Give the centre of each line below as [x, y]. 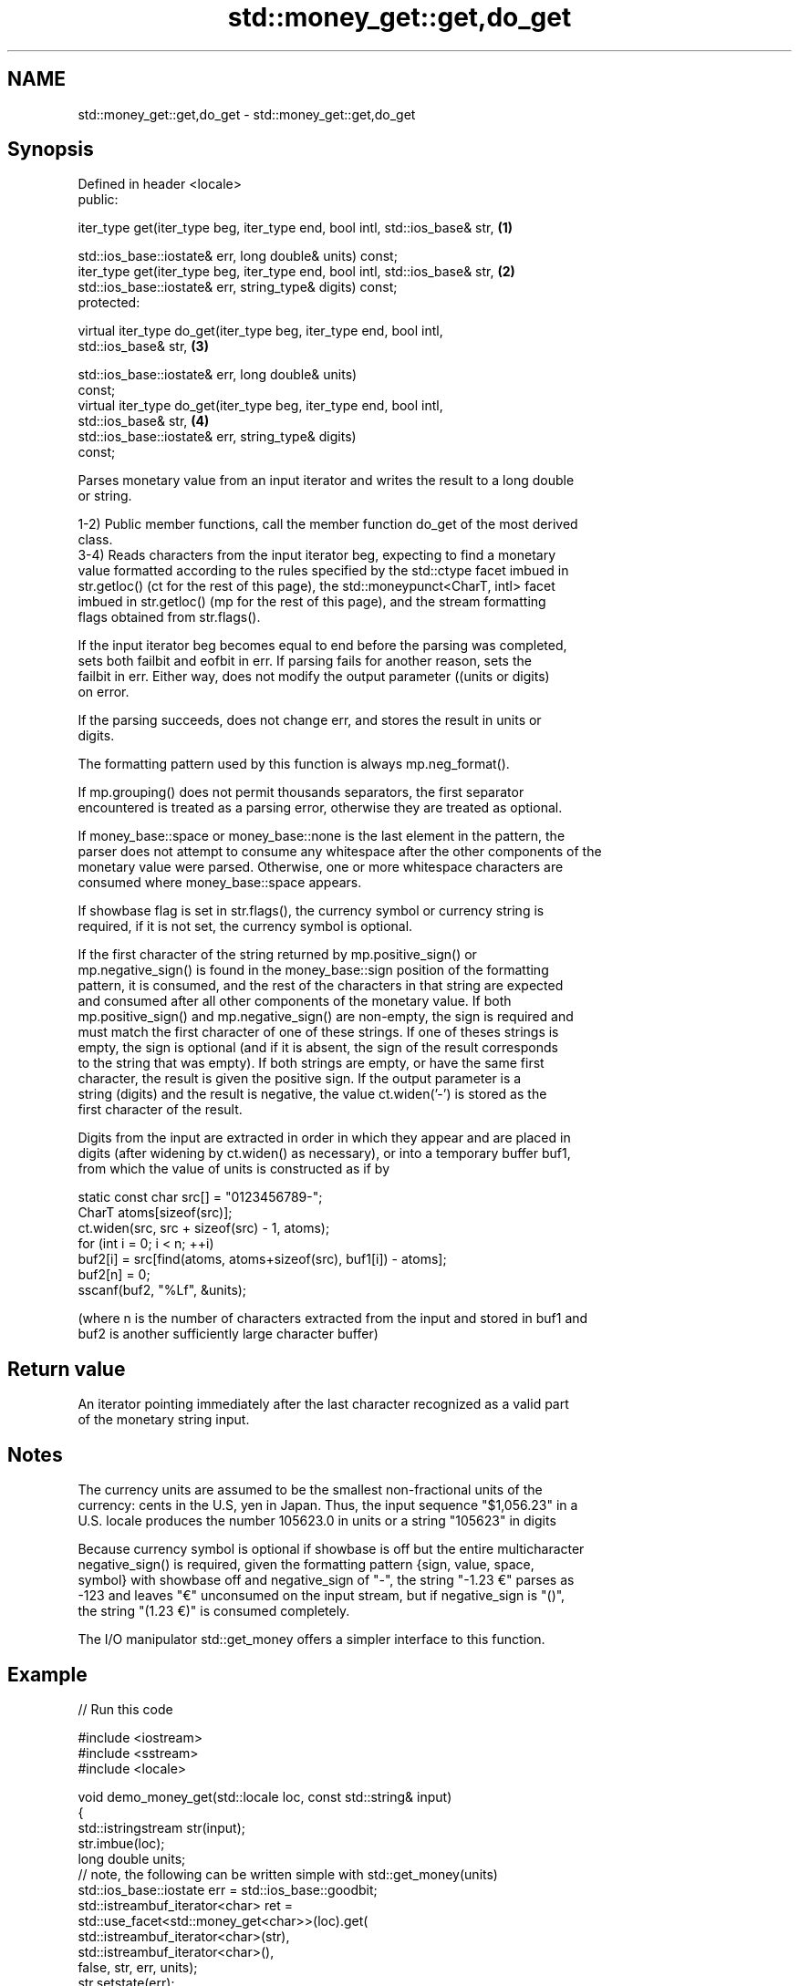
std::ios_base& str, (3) [143, 347]
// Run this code [125, 1709]
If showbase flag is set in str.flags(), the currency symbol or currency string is [311, 911]
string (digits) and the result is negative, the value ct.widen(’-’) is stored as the [312, 1094]
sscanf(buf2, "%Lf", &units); [162, 1290]
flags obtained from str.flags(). [169, 617]
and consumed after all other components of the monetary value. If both [295, 1001]
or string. [105, 496]
